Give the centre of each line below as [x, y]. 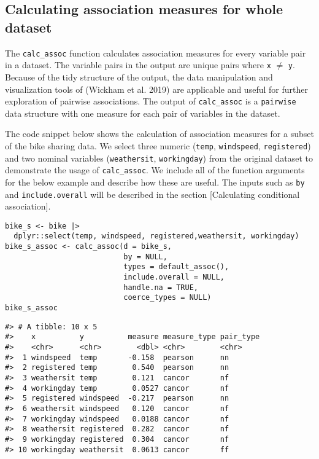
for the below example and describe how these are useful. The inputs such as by [155, 182]
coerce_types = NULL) [167, 298]
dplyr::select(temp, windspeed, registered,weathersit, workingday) [156, 236]
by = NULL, [145, 257]
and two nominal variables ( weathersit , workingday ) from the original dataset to [159, 158]
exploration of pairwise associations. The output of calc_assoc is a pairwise [151, 101]
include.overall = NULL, [174, 277]
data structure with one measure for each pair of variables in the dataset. [143, 113]
